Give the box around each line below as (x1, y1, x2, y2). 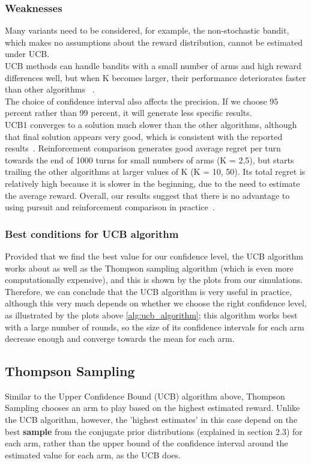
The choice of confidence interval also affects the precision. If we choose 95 (5, 94, 279, 107)
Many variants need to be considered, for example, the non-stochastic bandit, (5, 24, 289, 37)
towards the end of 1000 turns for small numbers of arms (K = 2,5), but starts (5, 153, 294, 166)
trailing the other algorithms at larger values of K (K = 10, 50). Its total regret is (5, 165, 306, 178)
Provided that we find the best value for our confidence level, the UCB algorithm (5, 249, 303, 262)
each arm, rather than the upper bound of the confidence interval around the (5, 437, 288, 449)
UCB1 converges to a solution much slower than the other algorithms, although (5, 118, 297, 130)
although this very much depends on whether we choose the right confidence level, (5, 297, 307, 309)
